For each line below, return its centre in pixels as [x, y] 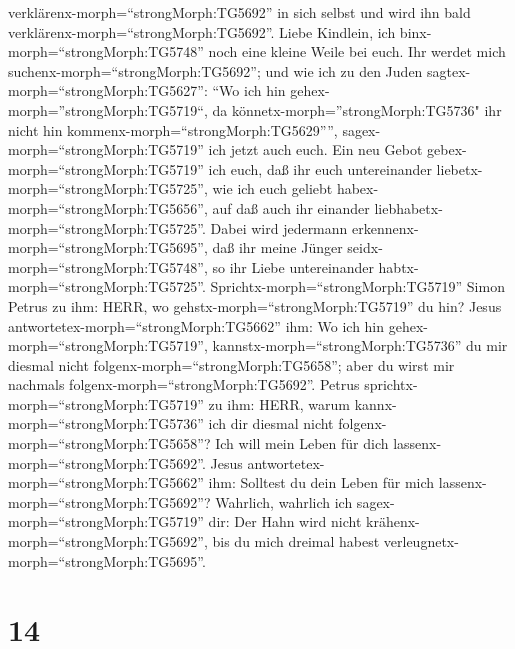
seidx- [365, 247]
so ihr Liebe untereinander [293, 266]
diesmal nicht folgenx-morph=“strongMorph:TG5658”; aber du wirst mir [231, 364]
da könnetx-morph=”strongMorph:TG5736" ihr [357, 109]
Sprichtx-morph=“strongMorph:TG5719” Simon [357, 286]
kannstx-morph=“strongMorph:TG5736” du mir [360, 345]
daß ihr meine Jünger [277, 247]
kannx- [375, 403]
